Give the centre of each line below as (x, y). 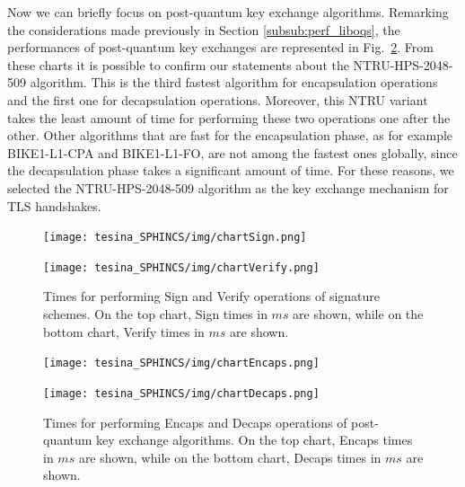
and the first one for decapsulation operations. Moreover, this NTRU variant (218, 99)
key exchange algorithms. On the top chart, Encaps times (254, 440)
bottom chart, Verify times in (124, 331)
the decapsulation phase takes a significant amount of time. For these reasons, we (231, 170)
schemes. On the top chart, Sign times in (155, 314)
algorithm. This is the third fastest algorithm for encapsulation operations (234, 82)
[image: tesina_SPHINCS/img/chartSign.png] (175, 238)
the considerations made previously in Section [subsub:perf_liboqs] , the (204, 29)
